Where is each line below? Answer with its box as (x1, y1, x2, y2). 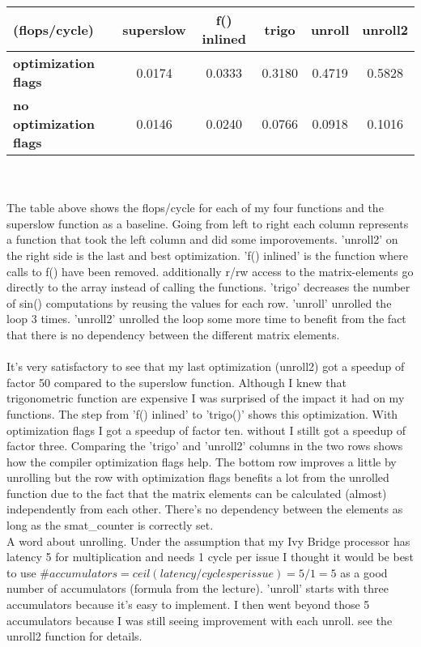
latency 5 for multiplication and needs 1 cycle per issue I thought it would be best (6, 548, 414, 565)
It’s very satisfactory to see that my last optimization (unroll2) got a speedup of (6, 358, 405, 375)
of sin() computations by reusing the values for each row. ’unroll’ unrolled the (6, 294, 392, 311)
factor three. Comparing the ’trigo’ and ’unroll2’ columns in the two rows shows (6, 437, 403, 454)
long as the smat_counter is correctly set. (6, 517, 214, 534)
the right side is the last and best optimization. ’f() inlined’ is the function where (6, 246, 408, 263)
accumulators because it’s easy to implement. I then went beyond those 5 (6, 596, 370, 613)
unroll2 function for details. (6, 628, 142, 645)
